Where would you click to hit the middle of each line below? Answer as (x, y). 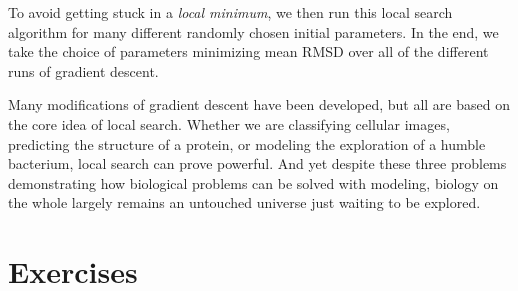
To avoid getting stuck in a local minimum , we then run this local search (230, 12)
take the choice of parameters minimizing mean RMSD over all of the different (248, 51)
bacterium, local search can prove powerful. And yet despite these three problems (257, 163)
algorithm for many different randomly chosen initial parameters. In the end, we (253, 31)
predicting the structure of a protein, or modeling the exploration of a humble (247, 143)
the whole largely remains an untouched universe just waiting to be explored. (244, 202)
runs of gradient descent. (83, 70)
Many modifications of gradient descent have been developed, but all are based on (259, 104)
